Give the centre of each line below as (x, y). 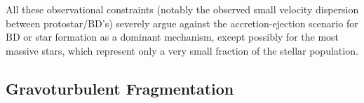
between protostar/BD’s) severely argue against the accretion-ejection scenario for (182, 23)
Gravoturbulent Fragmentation (120, 88)
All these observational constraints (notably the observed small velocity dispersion (182, 9)
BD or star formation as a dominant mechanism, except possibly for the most (173, 37)
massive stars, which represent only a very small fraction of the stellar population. (182, 50)
